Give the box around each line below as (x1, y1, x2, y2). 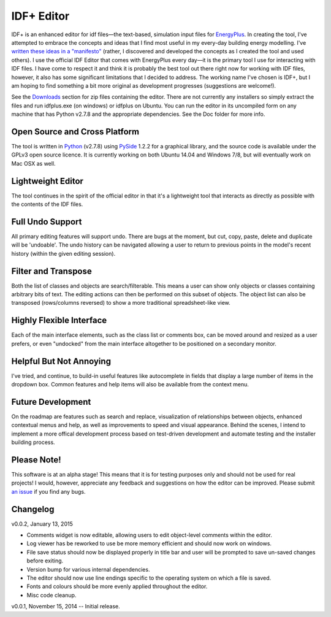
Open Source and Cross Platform (11, 126, 140, 137)
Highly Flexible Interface (11, 315, 107, 326)
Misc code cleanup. (26, 591, 77, 599)
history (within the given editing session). (11, 250, 116, 257)
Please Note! (11, 454, 61, 465)
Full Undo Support (11, 217, 82, 227)
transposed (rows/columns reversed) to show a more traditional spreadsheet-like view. (11, 299, 231, 307)
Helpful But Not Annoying (11, 356, 112, 366)
